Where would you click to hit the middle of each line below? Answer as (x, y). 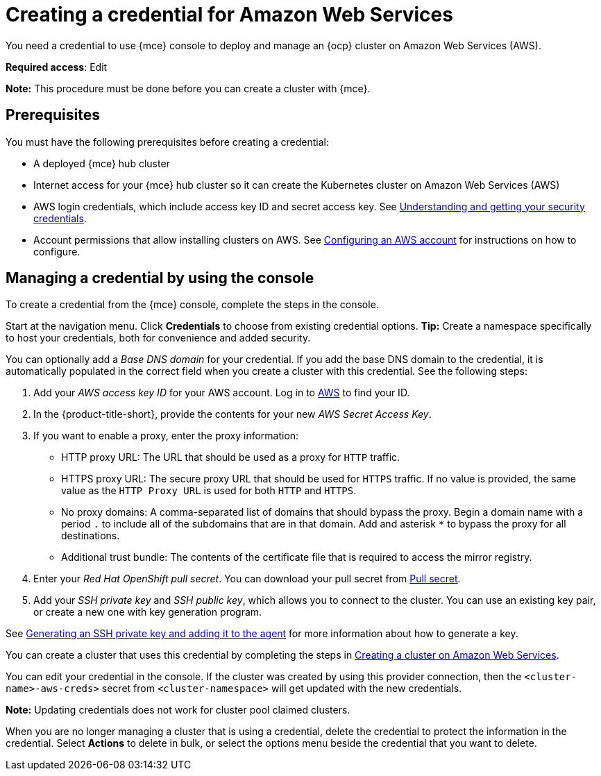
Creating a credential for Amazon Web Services (229, 15)
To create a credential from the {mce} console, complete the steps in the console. (192, 305)
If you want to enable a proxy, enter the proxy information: (166, 436)
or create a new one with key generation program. (148, 612)
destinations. (91, 536)
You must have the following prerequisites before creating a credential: (167, 142)
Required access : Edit (57, 67)
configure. (57, 251)
